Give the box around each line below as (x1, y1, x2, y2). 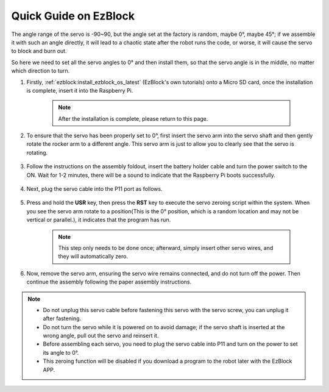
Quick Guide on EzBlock (11, 9, 135, 23)
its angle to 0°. (43, 349, 79, 356)
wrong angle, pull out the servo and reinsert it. (43, 332, 159, 340)
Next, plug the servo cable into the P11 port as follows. (26, 185, 163, 193)
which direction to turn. (11, 67, 70, 74)
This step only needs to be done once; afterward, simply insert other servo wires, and (58, 244, 274, 251)
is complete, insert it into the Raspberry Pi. (26, 87, 133, 94)
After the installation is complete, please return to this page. (58, 115, 208, 122)
